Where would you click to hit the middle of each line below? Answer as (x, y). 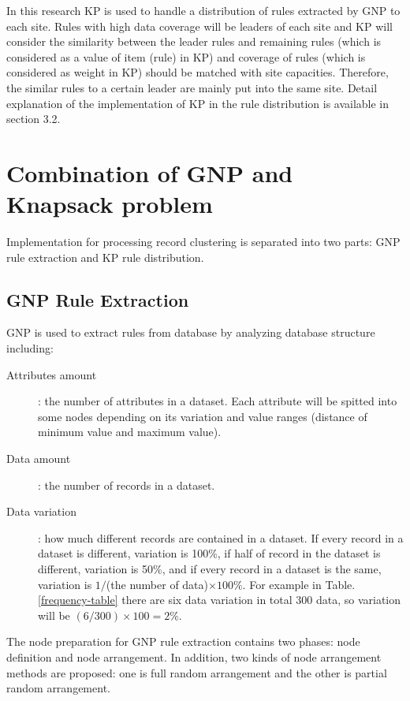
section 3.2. (34, 119)
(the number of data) (157, 584)
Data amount (39, 459)
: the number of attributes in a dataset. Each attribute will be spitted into (218, 401)
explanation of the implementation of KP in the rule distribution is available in (198, 103)
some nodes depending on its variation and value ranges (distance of (203, 416)
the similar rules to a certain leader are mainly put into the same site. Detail (192, 87)
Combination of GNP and (150, 172)
